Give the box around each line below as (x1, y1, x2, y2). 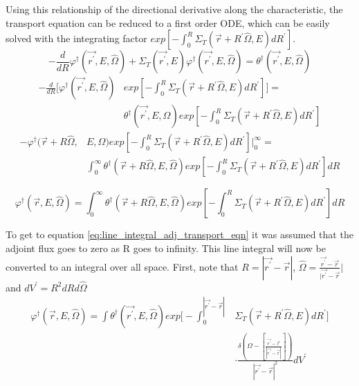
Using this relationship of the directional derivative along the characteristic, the (6, 2, 343, 16)
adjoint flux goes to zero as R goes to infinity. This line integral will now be (6, 240, 326, 255)
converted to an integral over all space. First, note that (6, 259, 239, 273)
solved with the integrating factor (6, 31, 147, 46)
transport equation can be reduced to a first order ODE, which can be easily (6, 15, 330, 30)
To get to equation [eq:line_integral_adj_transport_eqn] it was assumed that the (6, 227, 353, 242)
